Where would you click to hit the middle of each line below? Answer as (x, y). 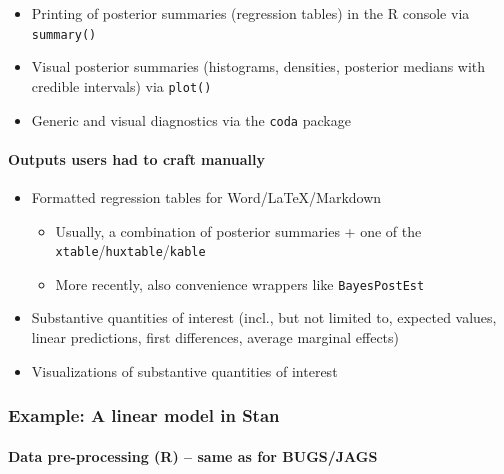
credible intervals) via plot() (121, 85)
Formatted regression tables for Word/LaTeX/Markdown (206, 196)
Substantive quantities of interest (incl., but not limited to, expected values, (264, 317)
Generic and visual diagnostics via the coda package (191, 119)
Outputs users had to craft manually (137, 158)
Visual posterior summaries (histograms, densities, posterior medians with (258, 66)
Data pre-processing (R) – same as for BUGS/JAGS (193, 455)
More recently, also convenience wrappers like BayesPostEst (240, 283)
